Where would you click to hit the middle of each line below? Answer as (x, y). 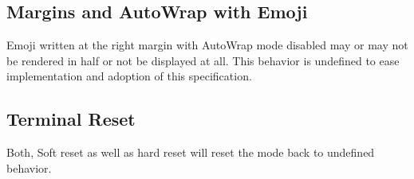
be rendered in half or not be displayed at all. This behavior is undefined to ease (203, 60)
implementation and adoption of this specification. (129, 76)
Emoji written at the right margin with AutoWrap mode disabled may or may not (207, 45)
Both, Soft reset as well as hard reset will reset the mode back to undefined (191, 152)
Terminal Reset (71, 119)
